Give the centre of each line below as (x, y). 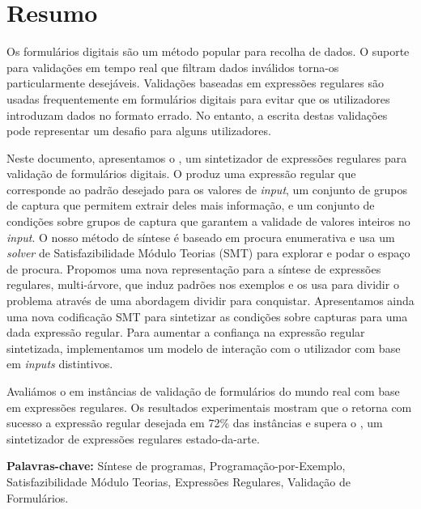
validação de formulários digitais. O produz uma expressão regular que (181, 174)
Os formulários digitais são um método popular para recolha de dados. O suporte (208, 51)
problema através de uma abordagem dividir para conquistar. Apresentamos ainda (210, 301)
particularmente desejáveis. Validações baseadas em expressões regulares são (196, 83)
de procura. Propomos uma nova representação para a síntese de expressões (194, 268)
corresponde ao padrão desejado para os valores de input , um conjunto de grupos (207, 189)
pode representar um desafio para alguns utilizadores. (139, 131)
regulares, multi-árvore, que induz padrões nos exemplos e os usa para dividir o (203, 284)
